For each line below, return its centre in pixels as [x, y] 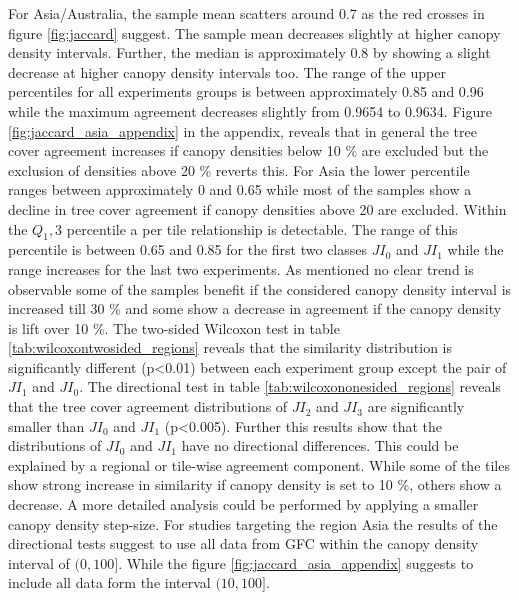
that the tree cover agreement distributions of [148, 406]
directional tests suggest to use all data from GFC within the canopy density [243, 543]
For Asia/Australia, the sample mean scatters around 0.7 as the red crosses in [246, 13]
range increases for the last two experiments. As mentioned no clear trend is [241, 268]
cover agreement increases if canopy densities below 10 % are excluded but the [248, 150]
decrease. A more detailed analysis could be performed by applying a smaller [243, 504]
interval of [39, 562]
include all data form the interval [109, 582]
